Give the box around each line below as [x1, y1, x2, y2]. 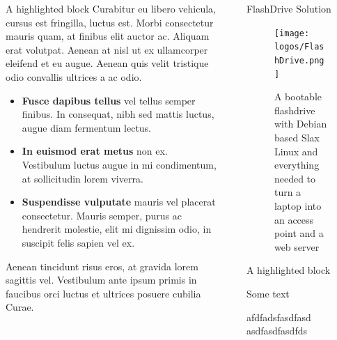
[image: [274, 28, 310, 38]
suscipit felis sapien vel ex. [22, 235, 135, 249]
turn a [274, 185, 301, 199]
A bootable [274, 89, 322, 104]
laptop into [274, 198, 322, 212]
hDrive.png [274, 55, 324, 65]
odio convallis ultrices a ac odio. [6, 69, 142, 84]
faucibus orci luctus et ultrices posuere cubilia [6, 286, 201, 300]
